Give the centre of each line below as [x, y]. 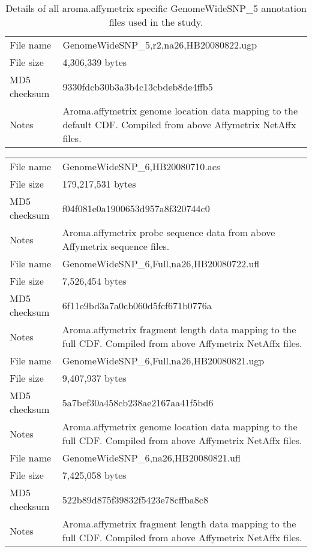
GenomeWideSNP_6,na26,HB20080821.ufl [151, 458]
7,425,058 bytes [94, 475]
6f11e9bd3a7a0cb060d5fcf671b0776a [137, 305]
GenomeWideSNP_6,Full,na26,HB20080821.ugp [163, 361]
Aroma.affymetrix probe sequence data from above [169, 232]
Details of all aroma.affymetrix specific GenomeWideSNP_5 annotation [156, 8]
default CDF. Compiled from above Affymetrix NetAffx [179, 124]
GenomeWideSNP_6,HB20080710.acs [141, 166]
